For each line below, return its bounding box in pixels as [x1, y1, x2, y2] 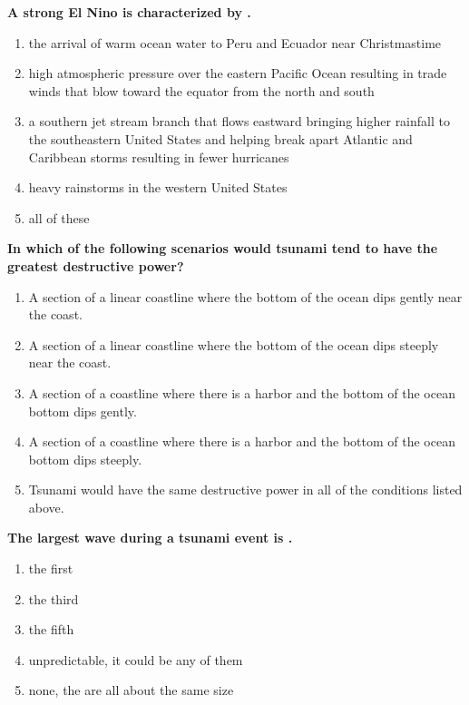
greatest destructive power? [7, 256, 184, 275]
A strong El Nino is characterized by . [7, 3, 251, 21]
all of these [28, 208, 90, 227]
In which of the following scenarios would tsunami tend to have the [7, 239, 438, 258]
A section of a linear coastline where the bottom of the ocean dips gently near [28, 287, 463, 306]
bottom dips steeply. [28, 449, 142, 468]
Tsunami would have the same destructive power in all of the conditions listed [28, 480, 463, 499]
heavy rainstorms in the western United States [28, 178, 288, 197]
